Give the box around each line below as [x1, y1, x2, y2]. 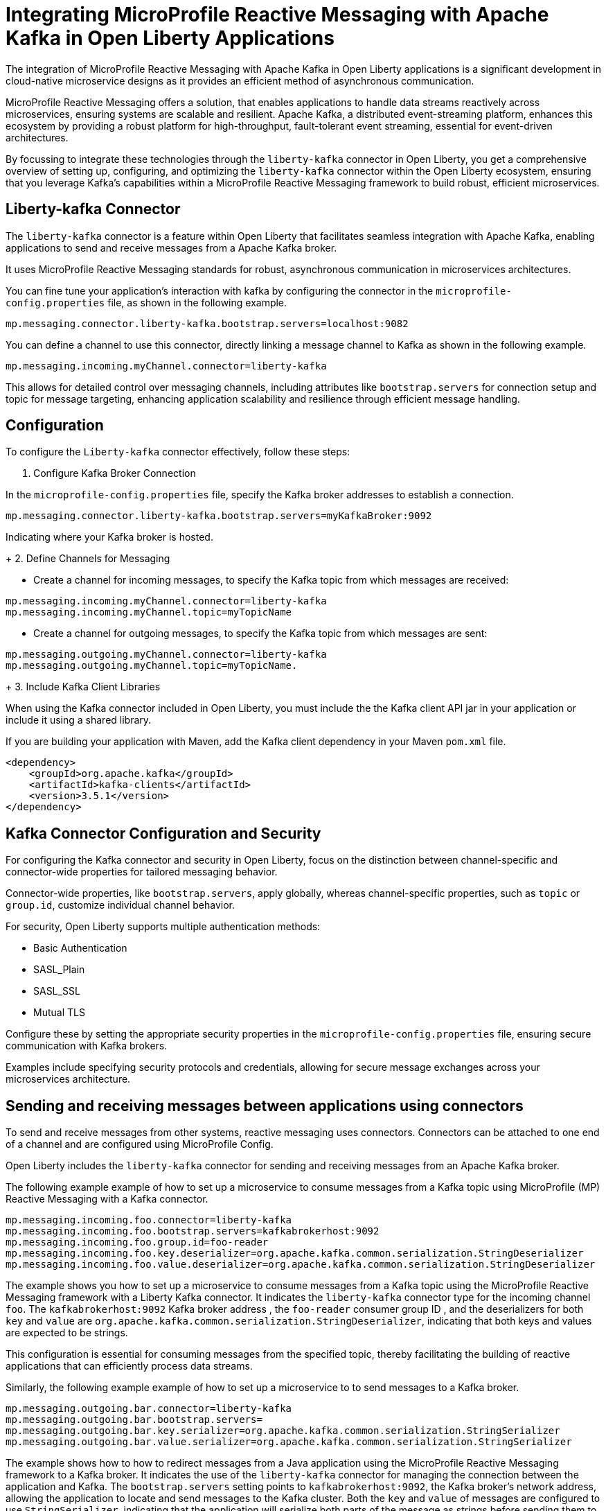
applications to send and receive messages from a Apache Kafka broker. [6, 241, 337, 254]
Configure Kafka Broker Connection [33, 467, 196, 480]
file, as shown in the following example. [107, 296, 287, 308]
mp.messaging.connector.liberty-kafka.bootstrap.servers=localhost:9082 [6, 317, 409, 329]
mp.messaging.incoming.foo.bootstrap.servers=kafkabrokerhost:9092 [6, 1225, 380, 1237]
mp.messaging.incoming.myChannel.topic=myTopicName [6, 606, 292, 618]
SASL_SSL [33, 985, 80, 997]
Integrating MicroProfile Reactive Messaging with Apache [6, 3, 549, 26]
